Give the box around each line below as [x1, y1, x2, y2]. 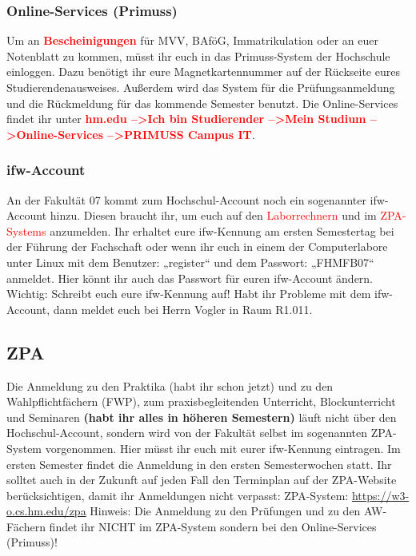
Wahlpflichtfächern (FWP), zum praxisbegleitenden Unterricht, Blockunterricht [6, 393, 396, 410]
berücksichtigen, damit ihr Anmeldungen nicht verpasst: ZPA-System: [6, 486, 349, 503]
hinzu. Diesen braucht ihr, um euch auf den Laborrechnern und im [50, 207, 377, 224]
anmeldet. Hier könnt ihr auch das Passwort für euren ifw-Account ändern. [6, 269, 374, 286]
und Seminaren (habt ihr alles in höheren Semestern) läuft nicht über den [6, 408, 397, 425]
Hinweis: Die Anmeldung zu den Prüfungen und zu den [90, 502, 361, 519]
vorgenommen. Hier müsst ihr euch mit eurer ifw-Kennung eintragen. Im [45, 439, 401, 456]
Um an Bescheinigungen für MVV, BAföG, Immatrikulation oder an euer [6, 32, 378, 49]
